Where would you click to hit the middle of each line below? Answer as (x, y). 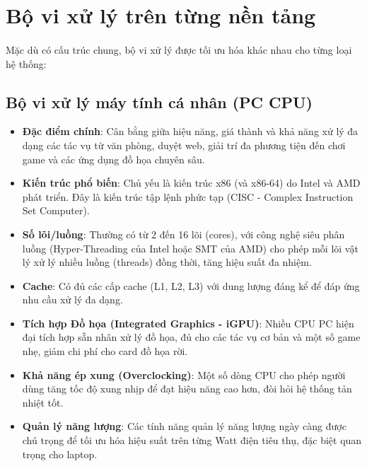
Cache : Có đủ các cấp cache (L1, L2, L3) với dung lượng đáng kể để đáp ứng (191, 285)
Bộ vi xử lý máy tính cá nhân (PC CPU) (159, 101)
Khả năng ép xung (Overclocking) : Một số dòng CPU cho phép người (184, 374)
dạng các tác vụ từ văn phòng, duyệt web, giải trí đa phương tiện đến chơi (184, 145)
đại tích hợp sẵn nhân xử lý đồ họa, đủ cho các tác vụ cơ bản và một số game (191, 337)
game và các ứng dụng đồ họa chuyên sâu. (113, 159)
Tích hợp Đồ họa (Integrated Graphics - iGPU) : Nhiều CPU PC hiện (188, 323)
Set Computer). (56, 210)
